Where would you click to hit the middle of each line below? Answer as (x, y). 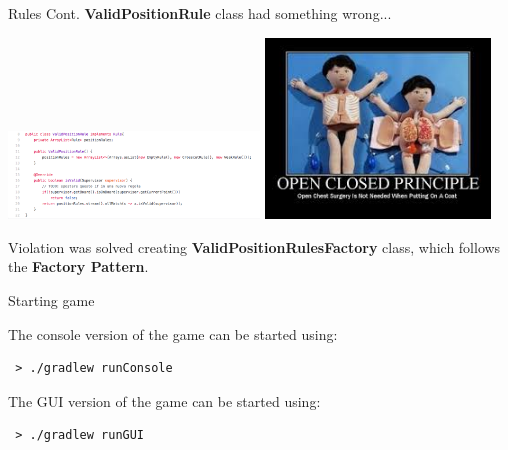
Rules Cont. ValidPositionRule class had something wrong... (200, 13)
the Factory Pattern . (78, 266)
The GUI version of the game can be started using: (164, 400)
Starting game (51, 299)
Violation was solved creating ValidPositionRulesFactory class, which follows (254, 246)
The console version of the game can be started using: (173, 333)
